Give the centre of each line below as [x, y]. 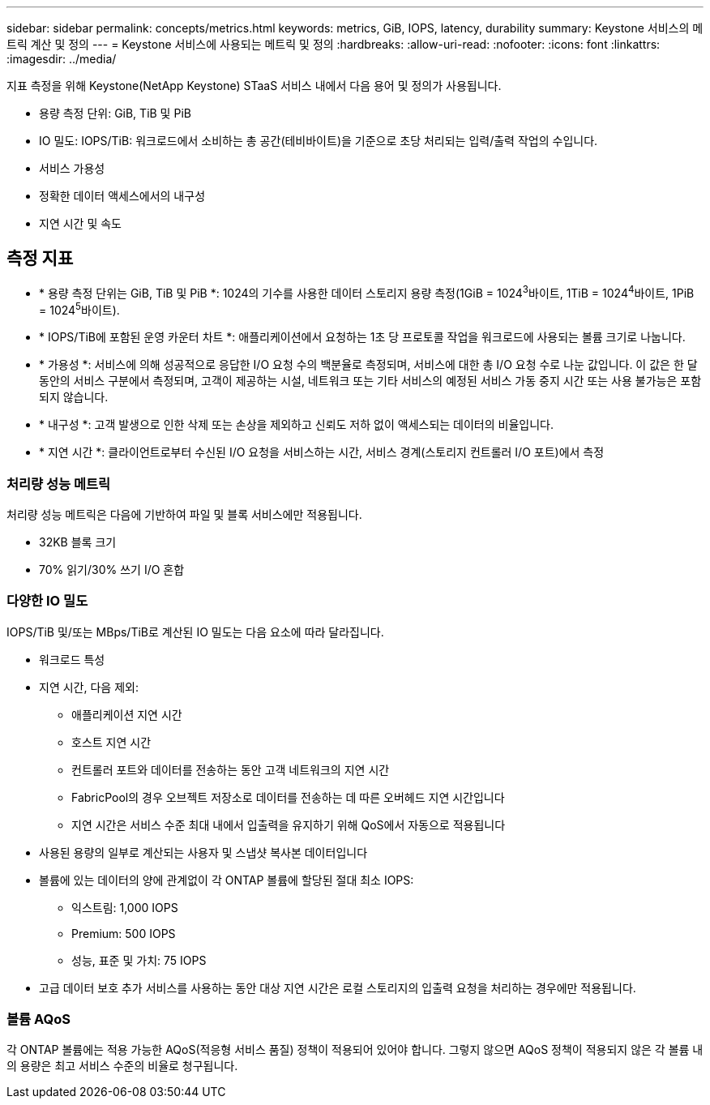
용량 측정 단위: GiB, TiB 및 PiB [115, 113]
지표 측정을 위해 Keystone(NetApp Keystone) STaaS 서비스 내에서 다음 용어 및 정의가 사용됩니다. [254, 86]
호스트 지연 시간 [111, 742]
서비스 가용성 [72, 168]
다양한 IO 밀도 [47, 601]
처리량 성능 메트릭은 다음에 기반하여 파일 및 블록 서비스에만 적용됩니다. [184, 514]
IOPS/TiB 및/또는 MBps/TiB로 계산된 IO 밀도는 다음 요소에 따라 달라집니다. [195, 632]
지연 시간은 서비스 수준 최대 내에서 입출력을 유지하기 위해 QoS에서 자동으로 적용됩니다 [289, 824]
